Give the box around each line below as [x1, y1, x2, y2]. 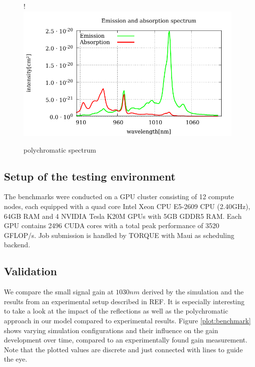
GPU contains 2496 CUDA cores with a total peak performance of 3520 [4, 220, 220, 231]
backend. [4, 239, 30, 250]
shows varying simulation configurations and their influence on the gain [4, 325, 218, 335]
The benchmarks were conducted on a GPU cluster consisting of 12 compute [4, 191, 234, 202]
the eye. [4, 354, 27, 364]
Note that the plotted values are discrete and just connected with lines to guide [4, 344, 243, 354]
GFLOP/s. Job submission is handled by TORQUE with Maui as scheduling [4, 230, 234, 240]
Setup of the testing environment [4, 168, 176, 183]
